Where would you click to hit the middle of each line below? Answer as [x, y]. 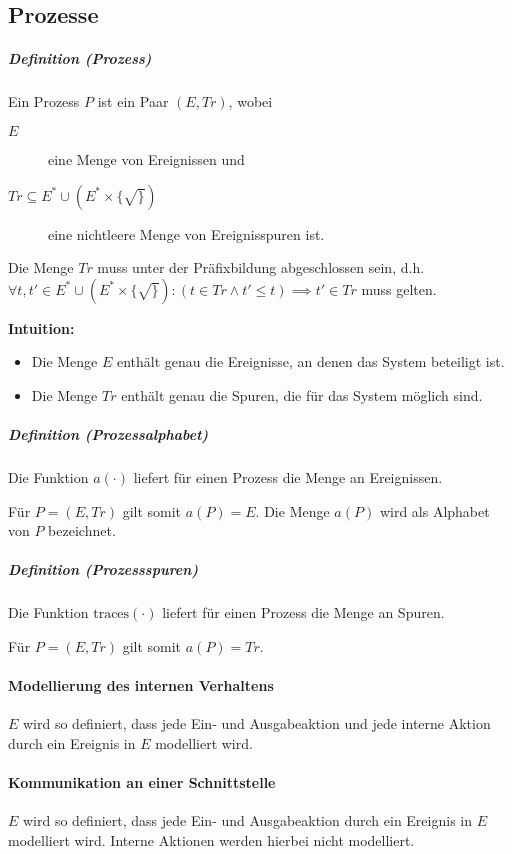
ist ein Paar [133, 101]
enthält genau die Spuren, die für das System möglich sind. [302, 394]
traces [111, 614]
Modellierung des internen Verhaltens [141, 685]
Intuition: [41, 327]
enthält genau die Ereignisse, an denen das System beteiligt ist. [310, 361]
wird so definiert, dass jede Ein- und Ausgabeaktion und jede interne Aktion [257, 723]
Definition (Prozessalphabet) [108, 434]
